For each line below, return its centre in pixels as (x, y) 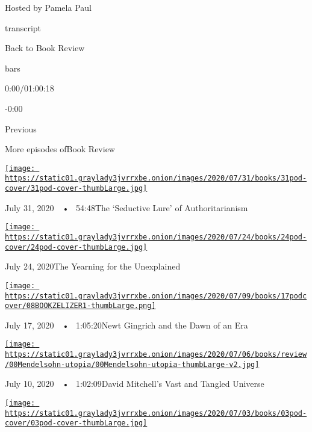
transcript (23, 27)
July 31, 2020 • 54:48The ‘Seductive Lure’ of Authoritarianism (126, 207)
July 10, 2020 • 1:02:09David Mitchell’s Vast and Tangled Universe (135, 384)
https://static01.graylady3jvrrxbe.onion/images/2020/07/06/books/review (156, 355)
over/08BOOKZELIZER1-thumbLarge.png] (80, 306)
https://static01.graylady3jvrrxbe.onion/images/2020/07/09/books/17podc (156, 296)
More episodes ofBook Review (60, 149)
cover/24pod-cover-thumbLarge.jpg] (76, 247)
